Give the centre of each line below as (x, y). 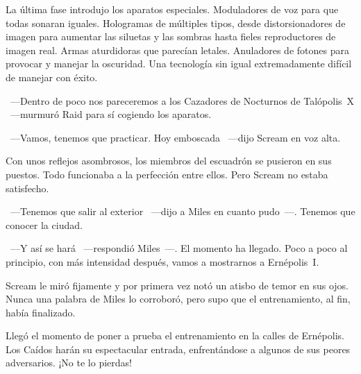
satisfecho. (27, 188)
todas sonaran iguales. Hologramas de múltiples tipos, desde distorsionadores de (176, 23)
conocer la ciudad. (44, 224)
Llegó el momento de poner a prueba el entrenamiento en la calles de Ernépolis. (175, 335)
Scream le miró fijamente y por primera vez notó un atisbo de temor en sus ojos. (177, 285)
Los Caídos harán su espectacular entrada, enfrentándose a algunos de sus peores (178, 349)
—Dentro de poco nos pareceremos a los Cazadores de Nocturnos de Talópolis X (182, 100)
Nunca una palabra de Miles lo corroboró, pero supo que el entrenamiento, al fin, (178, 299)
